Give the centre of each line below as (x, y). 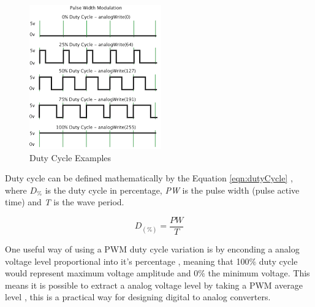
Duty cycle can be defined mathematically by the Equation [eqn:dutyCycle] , (149, 178)
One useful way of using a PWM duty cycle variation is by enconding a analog (152, 249)
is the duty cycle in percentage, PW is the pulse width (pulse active (172, 190)
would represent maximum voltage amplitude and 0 (102, 273)
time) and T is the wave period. (65, 202)
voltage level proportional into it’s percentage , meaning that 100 (127, 261)
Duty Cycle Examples (70, 157)
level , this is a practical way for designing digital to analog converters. (138, 297)
